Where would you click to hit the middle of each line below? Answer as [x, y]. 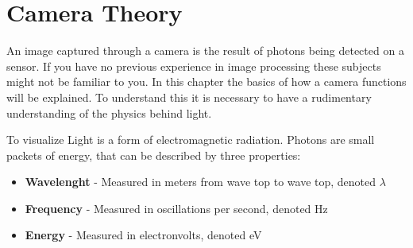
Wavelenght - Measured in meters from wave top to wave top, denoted [201, 182]
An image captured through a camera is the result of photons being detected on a [205, 50]
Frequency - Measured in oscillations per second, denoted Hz [176, 208]
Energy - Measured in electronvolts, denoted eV [143, 235]
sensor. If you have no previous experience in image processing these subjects [194, 66]
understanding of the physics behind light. [109, 112]
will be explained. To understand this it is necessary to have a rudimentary [189, 97]
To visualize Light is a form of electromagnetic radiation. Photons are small [191, 139]
